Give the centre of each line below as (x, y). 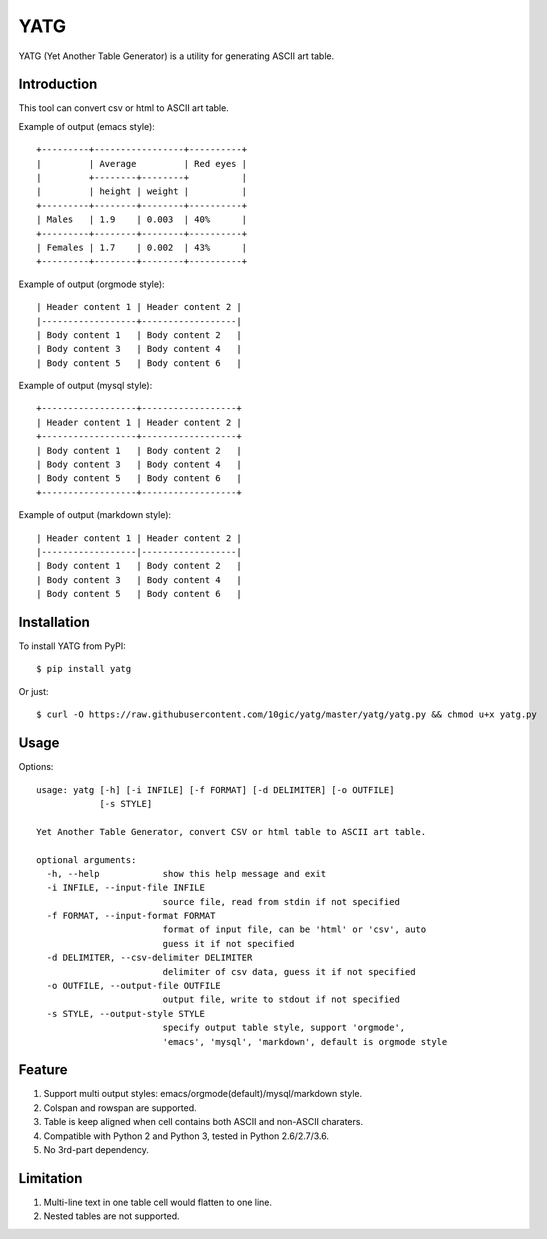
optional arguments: (86, 859)
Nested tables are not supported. (111, 1216)
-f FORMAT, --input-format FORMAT (131, 916)
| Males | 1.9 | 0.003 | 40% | (142, 219)
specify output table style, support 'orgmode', (284, 1028)
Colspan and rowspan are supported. (120, 1107)
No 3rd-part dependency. (96, 1150)
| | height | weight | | (142, 191)
